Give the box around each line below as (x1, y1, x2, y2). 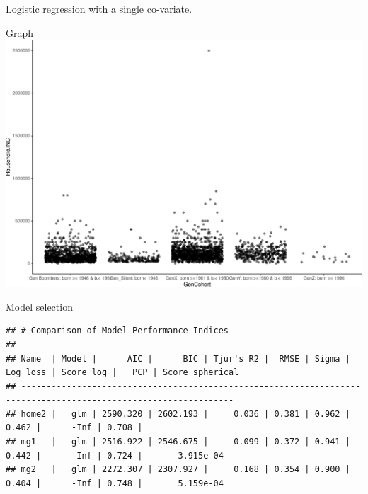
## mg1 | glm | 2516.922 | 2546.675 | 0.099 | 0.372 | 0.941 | (6, 437, 350, 447)
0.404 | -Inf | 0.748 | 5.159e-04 (6, 478, 224, 488)
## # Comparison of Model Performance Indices (6, 326, 229, 336)
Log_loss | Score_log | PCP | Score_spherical (6, 367, 239, 378)
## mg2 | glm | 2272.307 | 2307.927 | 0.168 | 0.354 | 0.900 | (6, 464, 350, 475)
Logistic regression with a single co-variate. (6, 1, 192, 16)
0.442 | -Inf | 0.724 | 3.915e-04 (6, 450, 224, 461)
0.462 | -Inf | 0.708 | (6, 423, 143, 433)
